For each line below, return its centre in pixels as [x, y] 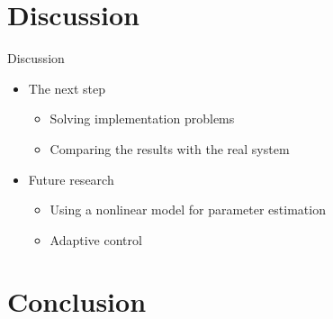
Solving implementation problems [142, 118]
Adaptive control [96, 239]
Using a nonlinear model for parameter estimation [188, 210]
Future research [71, 179]
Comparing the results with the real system [170, 148]
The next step [67, 88]
